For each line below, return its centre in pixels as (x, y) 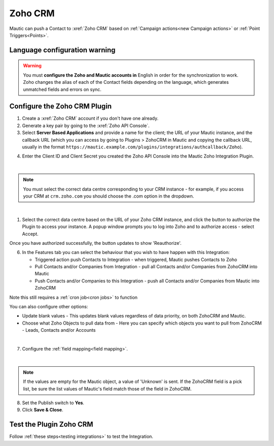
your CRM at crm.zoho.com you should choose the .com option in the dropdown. (109, 196)
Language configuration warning (62, 50)
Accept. (30, 234)
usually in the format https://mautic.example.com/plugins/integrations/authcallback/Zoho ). (132, 147)
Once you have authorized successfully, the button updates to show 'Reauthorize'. (96, 243)
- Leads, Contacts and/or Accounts (59, 330)
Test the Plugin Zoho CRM (51, 424)
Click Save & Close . (43, 410)
